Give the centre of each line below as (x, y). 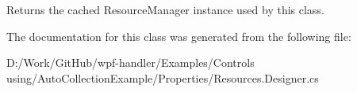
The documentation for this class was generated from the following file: (179, 36)
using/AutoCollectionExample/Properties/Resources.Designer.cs (163, 77)
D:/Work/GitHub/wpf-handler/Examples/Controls (131, 63)
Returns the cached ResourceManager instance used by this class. (165, 9)
